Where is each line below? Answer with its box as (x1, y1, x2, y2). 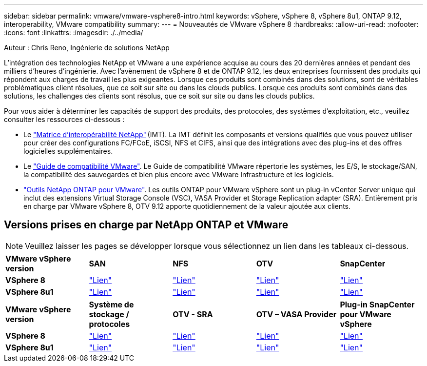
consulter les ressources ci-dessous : (4, 115, 125, 123)
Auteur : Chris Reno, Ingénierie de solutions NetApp (4, 43, 170, 52)
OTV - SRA (173, 309, 213, 319)
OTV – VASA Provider (256, 309, 337, 319)
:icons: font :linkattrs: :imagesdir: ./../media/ (4, 28, 143, 37)
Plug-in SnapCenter (340, 299, 415, 309)
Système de (89, 299, 134, 309)
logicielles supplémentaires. (23, 147, 113, 155)
